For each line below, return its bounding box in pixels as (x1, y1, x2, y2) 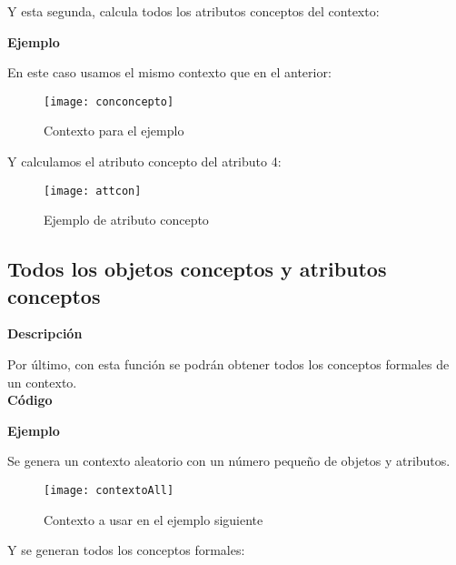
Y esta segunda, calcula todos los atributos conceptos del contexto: (7, 2, 380, 20)
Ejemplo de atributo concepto (44, 210, 209, 229)
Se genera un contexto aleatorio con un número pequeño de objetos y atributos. (7, 451, 451, 470)
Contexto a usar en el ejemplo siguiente (44, 510, 263, 529)
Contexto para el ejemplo (44, 121, 184, 140)
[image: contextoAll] (44, 484, 174, 498)
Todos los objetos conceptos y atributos (7, 255, 387, 283)
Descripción (7, 324, 83, 343)
